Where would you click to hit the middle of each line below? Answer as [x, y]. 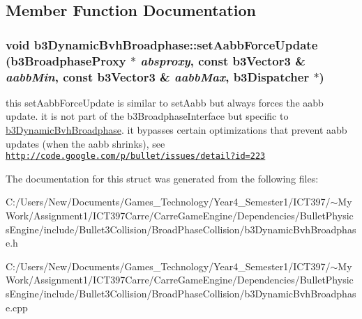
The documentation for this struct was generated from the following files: [162, 178]
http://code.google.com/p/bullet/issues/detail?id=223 [136, 156]
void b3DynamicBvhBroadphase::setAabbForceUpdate [162, 44]
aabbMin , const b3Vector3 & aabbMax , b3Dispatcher [158, 76]
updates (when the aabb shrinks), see [85, 143]
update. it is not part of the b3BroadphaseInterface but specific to [147, 116]
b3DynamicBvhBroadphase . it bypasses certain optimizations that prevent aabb [176, 130]
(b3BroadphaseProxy [66, 60]
